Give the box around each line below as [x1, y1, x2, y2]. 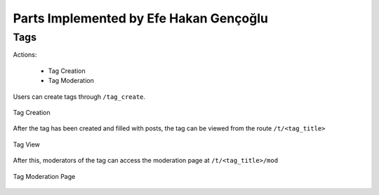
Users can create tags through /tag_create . [13, 92, 146, 101]
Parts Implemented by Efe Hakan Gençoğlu [13, 11, 268, 26]
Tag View [13, 140, 40, 149]
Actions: [13, 51, 37, 59]
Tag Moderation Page [13, 172, 76, 180]
